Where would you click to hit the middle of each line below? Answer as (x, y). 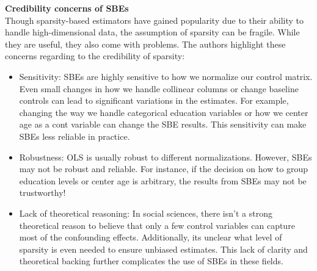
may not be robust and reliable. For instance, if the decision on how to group (164, 169)
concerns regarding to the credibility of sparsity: (95, 56)
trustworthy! (42, 193)
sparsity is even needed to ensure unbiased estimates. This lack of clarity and (163, 249)
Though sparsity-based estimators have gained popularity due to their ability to (155, 20)
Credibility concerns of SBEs (67, 8)
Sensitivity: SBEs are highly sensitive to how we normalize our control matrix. (166, 76)
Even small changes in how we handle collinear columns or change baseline (159, 88)
